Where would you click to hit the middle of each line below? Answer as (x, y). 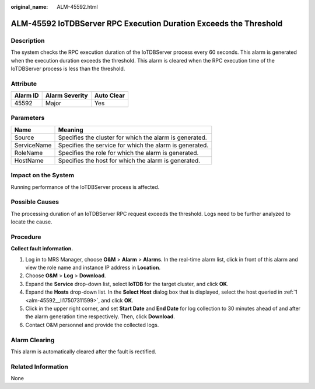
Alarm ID (27, 95)
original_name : (29, 7)
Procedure (26, 237)
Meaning (71, 130)
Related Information (39, 367)
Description (28, 40)
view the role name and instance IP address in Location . (93, 268)
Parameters (28, 118)
